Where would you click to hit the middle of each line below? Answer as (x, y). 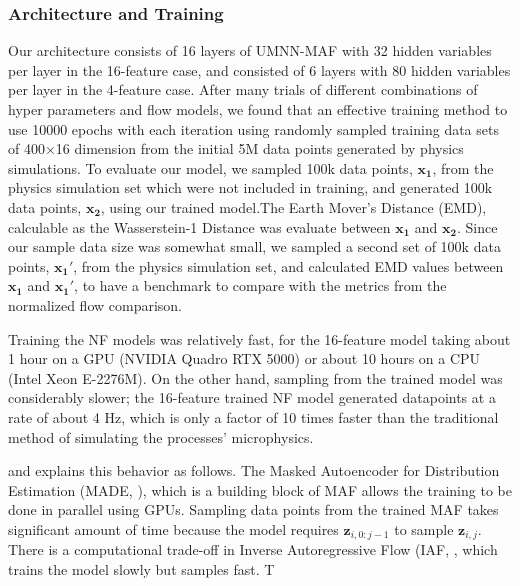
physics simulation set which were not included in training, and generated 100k (250, 187)
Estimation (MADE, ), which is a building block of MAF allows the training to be (260, 489)
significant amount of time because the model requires (173, 528)
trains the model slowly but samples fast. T (141, 568)
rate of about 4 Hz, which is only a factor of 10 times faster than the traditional (253, 416)
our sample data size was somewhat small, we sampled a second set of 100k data (254, 246)
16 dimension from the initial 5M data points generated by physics (259, 148)
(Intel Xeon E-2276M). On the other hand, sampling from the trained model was (255, 377)
